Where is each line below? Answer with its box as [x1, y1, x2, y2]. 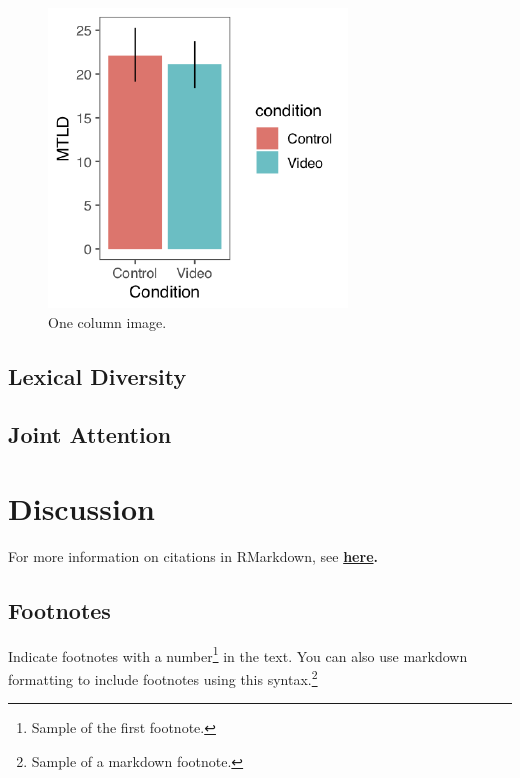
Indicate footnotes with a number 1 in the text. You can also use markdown [8, 642, 468, 666]
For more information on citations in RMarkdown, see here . [8, 545, 378, 566]
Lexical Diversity [8, 360, 187, 391]
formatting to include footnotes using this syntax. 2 [8, 665, 318, 689]
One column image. [48, 311, 167, 332]
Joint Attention [8, 419, 172, 450]
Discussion [8, 487, 155, 528]
